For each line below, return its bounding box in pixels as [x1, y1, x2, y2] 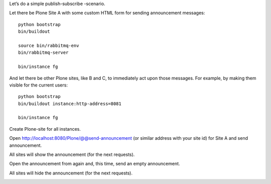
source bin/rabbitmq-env [18, 43, 79, 48]
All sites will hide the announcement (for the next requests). [9, 170, 133, 176]
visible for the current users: [9, 82, 68, 88]
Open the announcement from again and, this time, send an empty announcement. [9, 161, 180, 167]
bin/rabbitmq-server [18, 50, 69, 55]
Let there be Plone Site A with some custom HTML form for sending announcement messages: [9, 10, 205, 16]
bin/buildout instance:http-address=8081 [18, 101, 121, 107]
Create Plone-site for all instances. [9, 126, 81, 132]
